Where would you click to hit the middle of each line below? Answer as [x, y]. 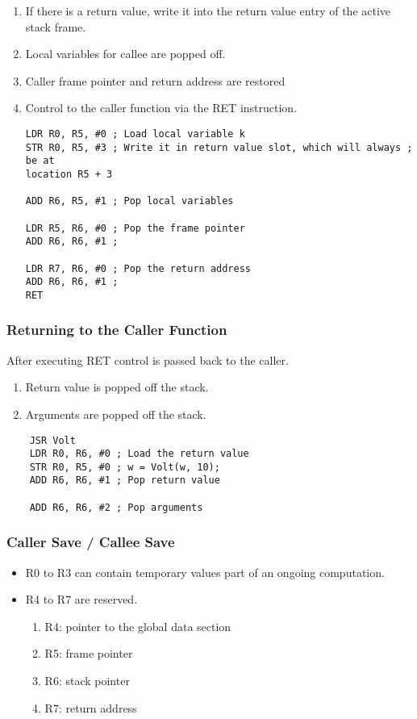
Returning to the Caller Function [117, 330]
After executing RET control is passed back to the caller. [148, 359]
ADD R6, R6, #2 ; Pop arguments [116, 507]
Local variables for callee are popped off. [125, 54]
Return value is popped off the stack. [117, 387]
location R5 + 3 [69, 174]
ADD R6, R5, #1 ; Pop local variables [129, 201]
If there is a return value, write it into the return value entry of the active [208, 10]
